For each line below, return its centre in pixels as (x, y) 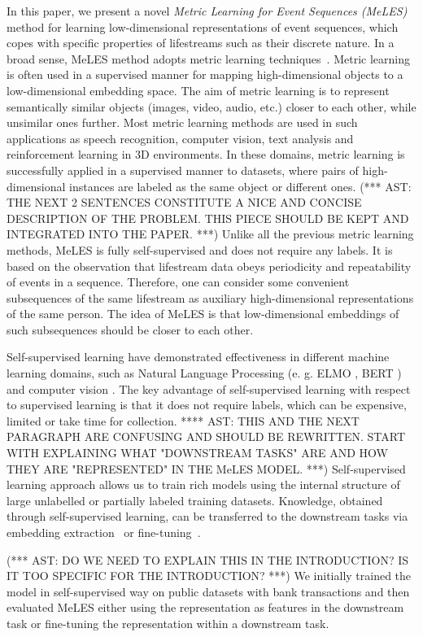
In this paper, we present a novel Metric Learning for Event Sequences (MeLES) (207, 11)
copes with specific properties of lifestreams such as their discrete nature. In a (201, 43)
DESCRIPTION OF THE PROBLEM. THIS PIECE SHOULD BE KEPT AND (208, 218)
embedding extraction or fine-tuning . (104, 532)
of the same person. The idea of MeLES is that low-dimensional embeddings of (203, 314)
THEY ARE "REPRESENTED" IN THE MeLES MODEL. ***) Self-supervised (206, 468)
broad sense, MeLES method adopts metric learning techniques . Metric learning (208, 58)
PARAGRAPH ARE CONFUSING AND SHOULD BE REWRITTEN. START (206, 436)
